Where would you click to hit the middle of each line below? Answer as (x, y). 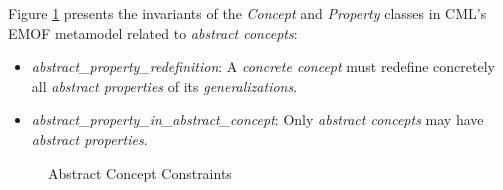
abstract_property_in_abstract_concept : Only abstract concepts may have (257, 119)
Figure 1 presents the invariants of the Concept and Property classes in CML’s (247, 13)
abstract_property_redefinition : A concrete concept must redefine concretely (263, 66)
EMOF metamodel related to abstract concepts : (153, 32)
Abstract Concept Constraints (140, 172)
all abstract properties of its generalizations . (164, 85)
